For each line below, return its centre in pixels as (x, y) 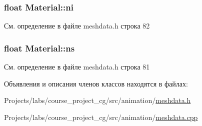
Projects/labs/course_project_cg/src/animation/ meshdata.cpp (101, 117)
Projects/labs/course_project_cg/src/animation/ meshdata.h (97, 100)
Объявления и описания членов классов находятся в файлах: (96, 83)
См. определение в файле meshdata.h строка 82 (77, 26)
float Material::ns (39, 48)
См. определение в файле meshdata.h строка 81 (77, 67)
